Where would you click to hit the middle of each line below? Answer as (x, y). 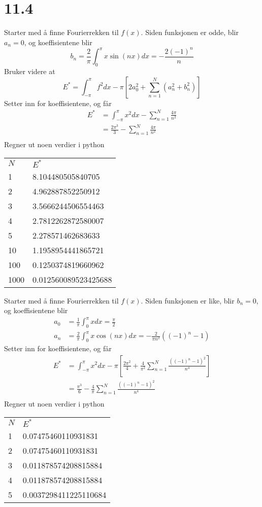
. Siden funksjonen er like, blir (188, 300)
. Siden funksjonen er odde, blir (190, 32)
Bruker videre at (30, 71)
